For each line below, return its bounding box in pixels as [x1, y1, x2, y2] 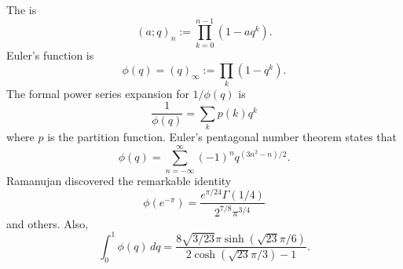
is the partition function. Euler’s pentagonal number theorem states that [47, 129, 397, 145]
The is [6, 2, 37, 17]
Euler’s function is [6, 46, 94, 63]
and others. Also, [6, 215, 89, 231]
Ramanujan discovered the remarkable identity [6, 172, 232, 188]
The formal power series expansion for [6, 85, 189, 101]
